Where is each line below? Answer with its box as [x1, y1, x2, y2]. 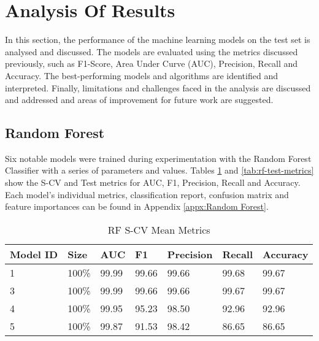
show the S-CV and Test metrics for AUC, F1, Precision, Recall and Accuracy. [5, 176, 301, 189]
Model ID [10, 247, 58, 261]
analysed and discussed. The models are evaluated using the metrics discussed [5, 45, 298, 58]
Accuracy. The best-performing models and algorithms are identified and [5, 69, 278, 82]
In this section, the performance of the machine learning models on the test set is [5, 33, 310, 46]
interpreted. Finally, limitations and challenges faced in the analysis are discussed [5, 81, 311, 94]
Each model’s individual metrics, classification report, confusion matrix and [5, 188, 289, 201]
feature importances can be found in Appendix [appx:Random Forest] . [5, 200, 269, 213]
